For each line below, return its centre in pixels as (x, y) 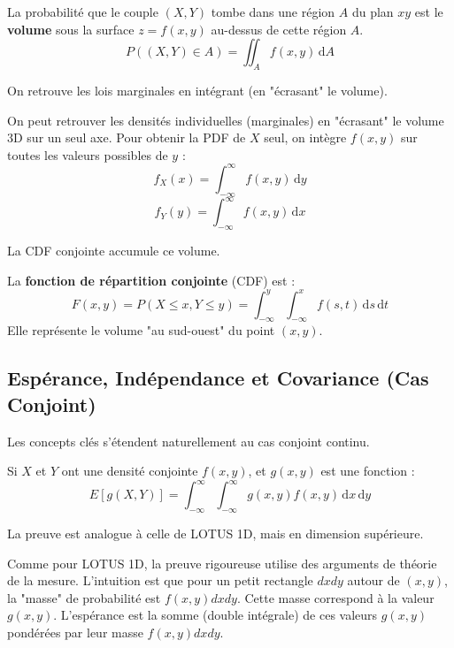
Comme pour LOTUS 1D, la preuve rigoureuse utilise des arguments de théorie (222, 563)
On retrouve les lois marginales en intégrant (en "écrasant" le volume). (197, 90)
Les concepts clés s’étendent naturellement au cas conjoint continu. (189, 441)
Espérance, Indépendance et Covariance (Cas (218, 378)
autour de (373, 580)
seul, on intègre (305, 137)
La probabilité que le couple (83, 11)
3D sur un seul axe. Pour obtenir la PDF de (127, 137)
